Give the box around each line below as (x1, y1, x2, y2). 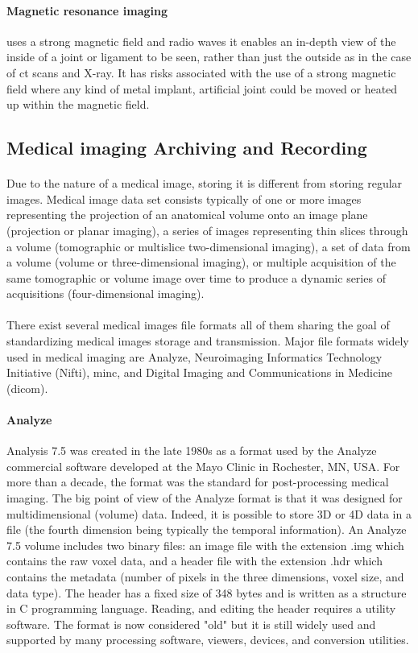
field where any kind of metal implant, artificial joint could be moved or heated (6, 80, 398, 97)
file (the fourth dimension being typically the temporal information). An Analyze (6, 521, 407, 538)
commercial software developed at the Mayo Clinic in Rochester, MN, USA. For (6, 457, 400, 474)
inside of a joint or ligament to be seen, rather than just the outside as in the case (6, 48, 412, 65)
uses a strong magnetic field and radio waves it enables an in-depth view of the (6, 32, 396, 49)
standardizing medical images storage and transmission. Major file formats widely (6, 333, 409, 349)
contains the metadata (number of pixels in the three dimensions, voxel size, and (6, 568, 404, 585)
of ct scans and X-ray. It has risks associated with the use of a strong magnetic (6, 64, 396, 81)
